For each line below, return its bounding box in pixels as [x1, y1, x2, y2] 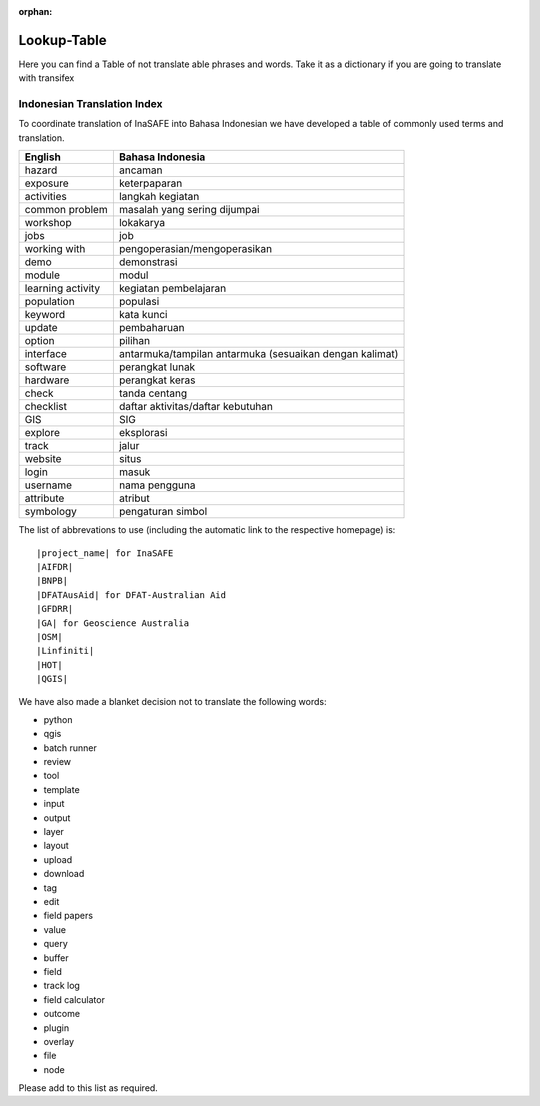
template [43, 783, 80, 795]
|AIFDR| [36, 561, 74, 572]
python [43, 713, 73, 725]
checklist [24, 400, 68, 414]
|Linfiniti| [36, 645, 95, 657]
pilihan [118, 334, 151, 348]
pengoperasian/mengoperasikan [118, 242, 273, 256]
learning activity [24, 281, 101, 295]
